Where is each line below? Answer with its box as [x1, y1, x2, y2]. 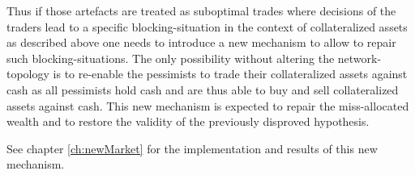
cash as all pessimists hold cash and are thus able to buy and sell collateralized [6, 81, 399, 98]
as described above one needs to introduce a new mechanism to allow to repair [6, 34, 396, 51]
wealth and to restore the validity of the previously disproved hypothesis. [6, 113, 370, 130]
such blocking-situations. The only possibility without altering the [6, 49, 335, 66]
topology [6, 65, 49, 82]
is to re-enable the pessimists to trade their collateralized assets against [53, 65, 408, 82]
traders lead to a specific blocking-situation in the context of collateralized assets [6, 18, 408, 35]
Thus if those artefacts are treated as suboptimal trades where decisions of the [6, 2, 396, 19]
